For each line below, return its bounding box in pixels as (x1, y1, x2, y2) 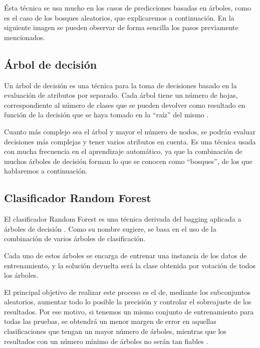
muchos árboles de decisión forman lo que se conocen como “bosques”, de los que (4, 155, 252, 166)
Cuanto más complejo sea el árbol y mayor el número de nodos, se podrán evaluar (4, 126, 256, 136)
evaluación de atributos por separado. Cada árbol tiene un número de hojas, (4, 90, 238, 100)
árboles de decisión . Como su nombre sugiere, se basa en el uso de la (4, 223, 216, 234)
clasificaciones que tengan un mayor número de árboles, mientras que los (4, 326, 226, 336)
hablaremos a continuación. (4, 165, 88, 176)
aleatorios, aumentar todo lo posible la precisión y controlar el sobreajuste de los (4, 296, 251, 307)
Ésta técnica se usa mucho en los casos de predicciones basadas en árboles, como (4, 3, 251, 13)
